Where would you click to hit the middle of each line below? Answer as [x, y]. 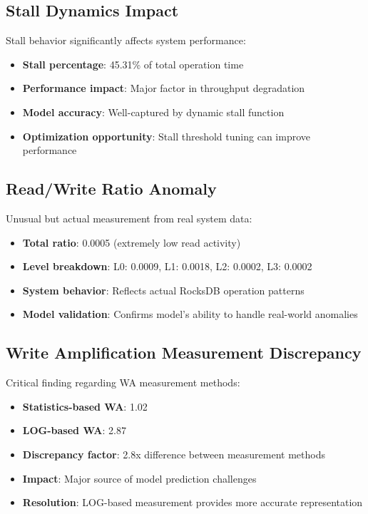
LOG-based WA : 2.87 [74, 430]
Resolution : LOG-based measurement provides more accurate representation [193, 502]
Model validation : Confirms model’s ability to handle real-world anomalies [190, 314]
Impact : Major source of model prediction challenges [139, 478]
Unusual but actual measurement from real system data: [129, 218]
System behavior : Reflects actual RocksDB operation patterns [163, 290]
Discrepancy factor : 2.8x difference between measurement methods [174, 454]
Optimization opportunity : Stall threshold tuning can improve [166, 136]
